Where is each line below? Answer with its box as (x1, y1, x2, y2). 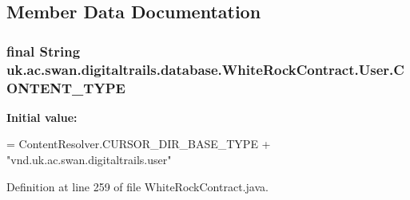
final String (6, 41, 81, 61)
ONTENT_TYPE (6, 77, 125, 97)
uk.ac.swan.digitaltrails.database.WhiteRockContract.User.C (6, 59, 404, 79)
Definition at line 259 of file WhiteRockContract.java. (6, 178, 269, 194)
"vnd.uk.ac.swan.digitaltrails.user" (6, 151, 172, 168)
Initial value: (6, 108, 78, 125)
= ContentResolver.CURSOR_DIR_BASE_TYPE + (6, 135, 271, 152)
